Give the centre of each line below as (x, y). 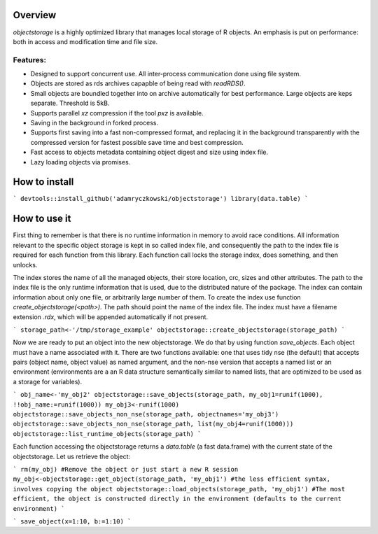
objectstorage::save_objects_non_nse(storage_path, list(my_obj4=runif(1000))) (153, 424)
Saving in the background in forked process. (94, 123)
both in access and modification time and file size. (85, 41)
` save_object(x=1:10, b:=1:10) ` (72, 521)
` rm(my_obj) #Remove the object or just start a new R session (126, 469)
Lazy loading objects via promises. (80, 162)
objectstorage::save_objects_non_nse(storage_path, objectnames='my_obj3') (146, 414)
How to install (43, 182)
